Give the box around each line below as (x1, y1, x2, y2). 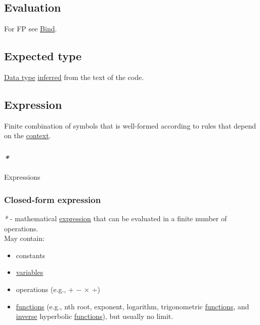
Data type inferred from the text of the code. (4, 72, 144, 82)
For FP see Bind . (4, 23, 57, 34)
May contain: (4, 233, 45, 243)
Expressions (4, 172, 40, 182)
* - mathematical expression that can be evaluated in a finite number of (4, 213, 227, 224)
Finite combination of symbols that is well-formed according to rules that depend (4, 120, 256, 131)
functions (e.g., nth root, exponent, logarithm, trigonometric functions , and (16, 301, 249, 311)
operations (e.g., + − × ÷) (16, 283, 100, 294)
